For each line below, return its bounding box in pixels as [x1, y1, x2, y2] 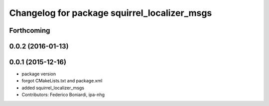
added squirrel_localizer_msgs [21, 85, 85, 91]
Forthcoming [9, 26, 50, 35]
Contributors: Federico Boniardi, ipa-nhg [21, 92, 105, 98]
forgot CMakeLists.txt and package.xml [21, 78, 103, 84]
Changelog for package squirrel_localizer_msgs [9, 7, 212, 18]
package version [21, 71, 56, 77]
